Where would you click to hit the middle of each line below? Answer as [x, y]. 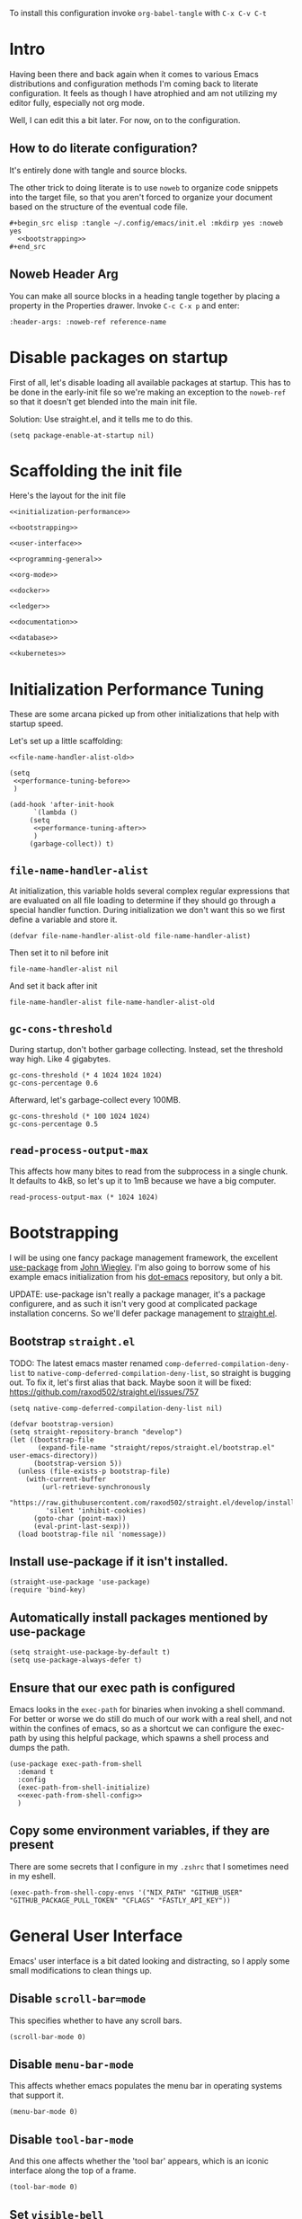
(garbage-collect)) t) [72, 844]
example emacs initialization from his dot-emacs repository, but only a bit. [146, 1276]
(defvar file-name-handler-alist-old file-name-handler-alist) [130, 936]
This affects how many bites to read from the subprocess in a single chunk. [149, 1171]
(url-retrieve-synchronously [96, 1487]
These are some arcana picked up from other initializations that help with [144, 715]
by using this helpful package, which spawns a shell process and [149, 1738]
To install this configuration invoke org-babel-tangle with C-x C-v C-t [138, 13]
